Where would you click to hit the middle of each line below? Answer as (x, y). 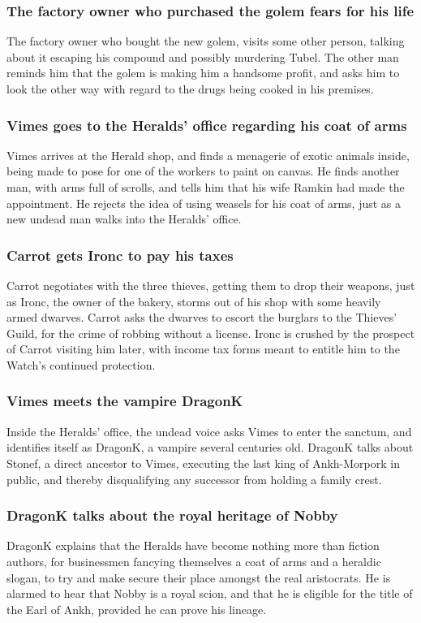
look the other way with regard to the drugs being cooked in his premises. (190, 89)
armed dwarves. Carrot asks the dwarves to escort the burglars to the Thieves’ (202, 317)
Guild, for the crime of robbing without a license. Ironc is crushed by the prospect (211, 333)
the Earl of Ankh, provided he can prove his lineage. (137, 609)
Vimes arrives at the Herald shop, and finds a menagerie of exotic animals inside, (208, 155)
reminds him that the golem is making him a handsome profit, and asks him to (203, 73)
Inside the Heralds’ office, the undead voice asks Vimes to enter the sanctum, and (209, 431)
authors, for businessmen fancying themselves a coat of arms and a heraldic (194, 561)
